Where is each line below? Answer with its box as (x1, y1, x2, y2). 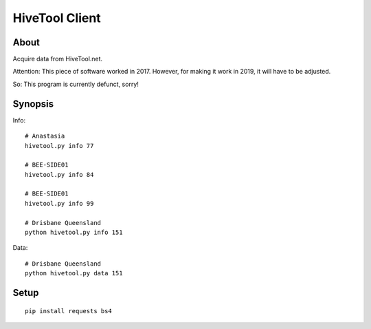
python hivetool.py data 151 (25, 269, 123, 277)
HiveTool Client (12, 10, 101, 25)
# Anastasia (25, 132, 65, 140)
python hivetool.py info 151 (25, 229, 123, 237)
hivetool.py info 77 (25, 142, 94, 149)
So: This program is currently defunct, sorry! (12, 80, 139, 88)
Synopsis (12, 98, 54, 109)
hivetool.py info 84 (25, 171, 94, 178)
